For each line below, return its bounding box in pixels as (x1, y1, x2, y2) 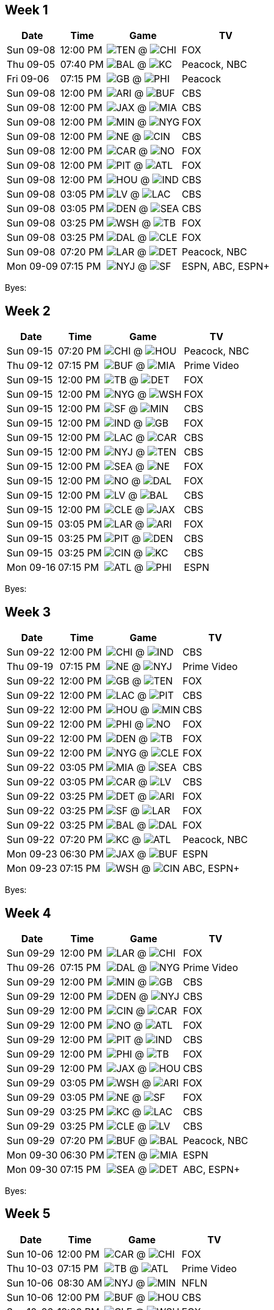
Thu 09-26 (7, 961, 55, 973)
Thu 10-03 (7, 1262, 53, 1275)
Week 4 (5, 905, 52, 921)
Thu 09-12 (7, 359, 53, 372)
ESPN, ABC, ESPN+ (182, 260, 270, 273)
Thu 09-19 (7, 660, 53, 673)
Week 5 (5, 1206, 50, 1222)
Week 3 (5, 604, 51, 620)
